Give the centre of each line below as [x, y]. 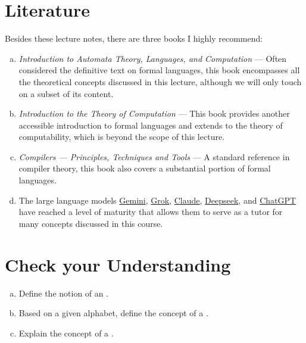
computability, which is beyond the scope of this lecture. [122, 137]
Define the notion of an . [64, 293]
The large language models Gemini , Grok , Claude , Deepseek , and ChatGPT [157, 200]
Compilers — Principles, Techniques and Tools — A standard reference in [154, 156]
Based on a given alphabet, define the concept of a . [113, 313]
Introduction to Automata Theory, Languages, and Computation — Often [153, 58]
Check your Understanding [118, 264]
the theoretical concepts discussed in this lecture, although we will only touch [160, 81]
